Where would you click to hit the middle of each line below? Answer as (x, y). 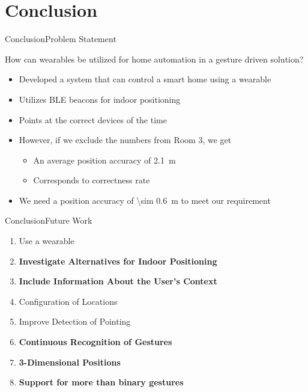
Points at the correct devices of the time (93, 119)
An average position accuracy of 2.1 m (104, 160)
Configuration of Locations (68, 301)
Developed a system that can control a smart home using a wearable (145, 79)
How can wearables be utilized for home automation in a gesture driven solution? (154, 59)
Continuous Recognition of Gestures (95, 342)
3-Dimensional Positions (70, 362)
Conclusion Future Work (49, 220)
